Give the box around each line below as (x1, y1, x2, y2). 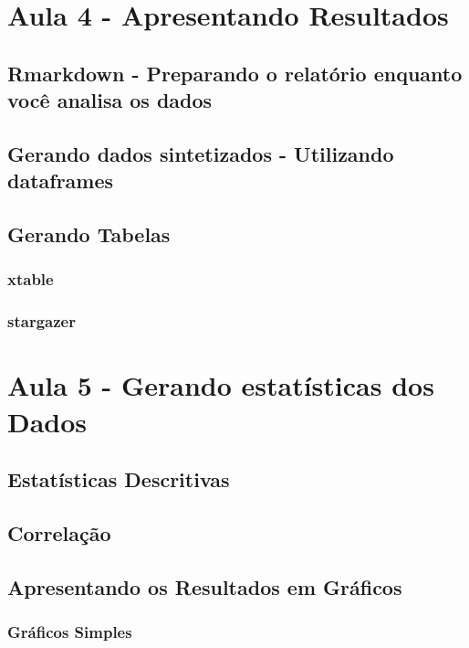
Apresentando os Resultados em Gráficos (7, 572, 402, 600)
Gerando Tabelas (7, 220, 171, 249)
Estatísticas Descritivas (7, 465, 230, 494)
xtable (7, 268, 54, 291)
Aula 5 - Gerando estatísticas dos (7, 366, 434, 404)
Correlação (7, 518, 111, 547)
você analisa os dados (7, 86, 213, 114)
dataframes (7, 166, 114, 195)
